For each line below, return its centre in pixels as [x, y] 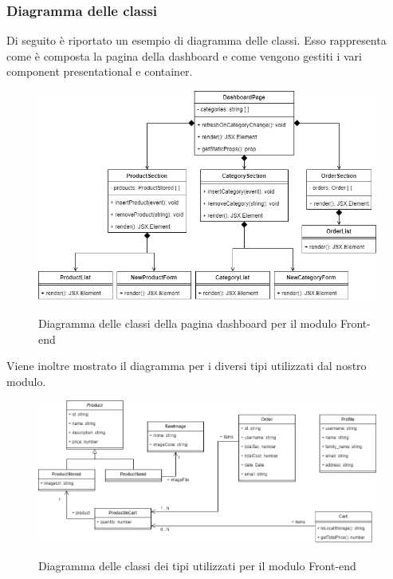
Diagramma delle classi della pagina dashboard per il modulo [188, 323]
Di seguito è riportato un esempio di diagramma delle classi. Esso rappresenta [196, 40]
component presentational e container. [100, 71]
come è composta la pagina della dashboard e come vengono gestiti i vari [184, 55]
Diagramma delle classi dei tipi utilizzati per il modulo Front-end [197, 566]
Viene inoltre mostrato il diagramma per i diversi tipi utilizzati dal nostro [187, 366]
